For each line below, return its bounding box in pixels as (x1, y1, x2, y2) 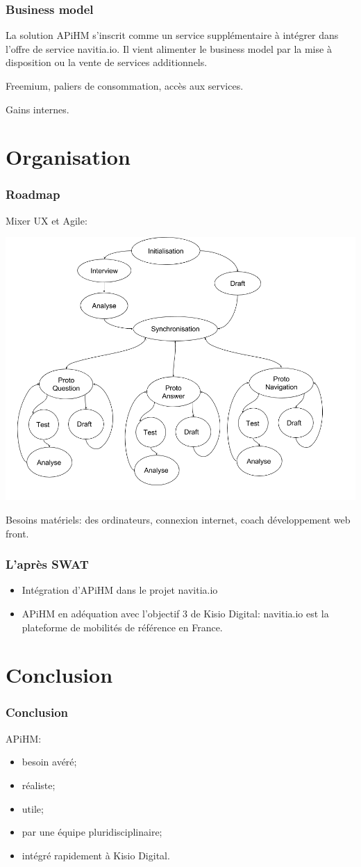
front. (6, 526, 29, 540)
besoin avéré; (22, 754, 77, 769)
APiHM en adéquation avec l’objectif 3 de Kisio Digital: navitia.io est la (22, 606, 329, 620)
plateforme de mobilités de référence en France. (22, 619, 223, 634)
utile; (22, 801, 44, 816)
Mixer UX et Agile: (6, 213, 87, 227)
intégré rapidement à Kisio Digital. (22, 848, 170, 862)
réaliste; (22, 777, 56, 792)
